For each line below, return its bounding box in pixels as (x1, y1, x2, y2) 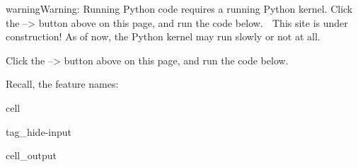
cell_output (6, 148, 57, 163)
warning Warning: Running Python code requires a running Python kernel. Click (6, 1, 353, 16)
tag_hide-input (6, 124, 71, 139)
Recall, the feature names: (6, 76, 119, 91)
